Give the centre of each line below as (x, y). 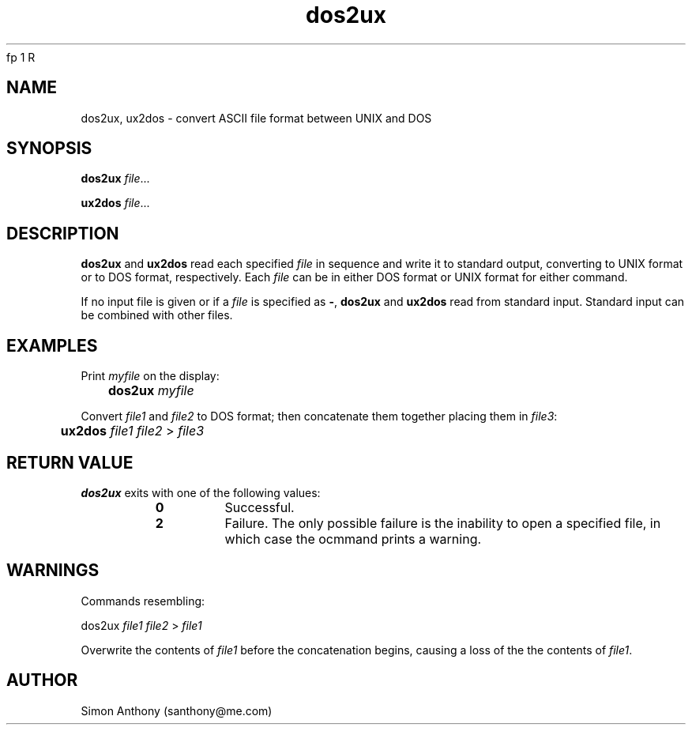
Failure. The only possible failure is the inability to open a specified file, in (443, 523)
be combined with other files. (157, 315)
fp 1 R (21, 57)
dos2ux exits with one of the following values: (201, 492)
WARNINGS (53, 571)
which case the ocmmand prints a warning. (353, 539)
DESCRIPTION (63, 233)
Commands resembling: (143, 601)
